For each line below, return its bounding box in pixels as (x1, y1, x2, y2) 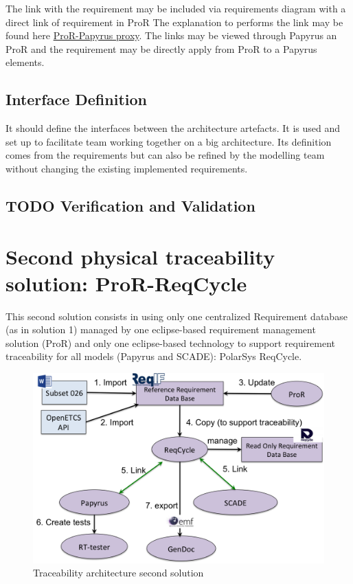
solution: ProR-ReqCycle (5, 269, 247, 297)
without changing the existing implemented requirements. (5, 161, 248, 175)
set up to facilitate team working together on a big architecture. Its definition (5, 134, 332, 148)
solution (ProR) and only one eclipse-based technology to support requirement (5, 335, 335, 350)
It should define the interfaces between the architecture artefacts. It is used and (5, 121, 341, 135)
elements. (5, 55, 45, 69)
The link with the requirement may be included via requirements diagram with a (5, 1, 346, 15)
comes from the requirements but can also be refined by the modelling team (5, 148, 325, 162)
